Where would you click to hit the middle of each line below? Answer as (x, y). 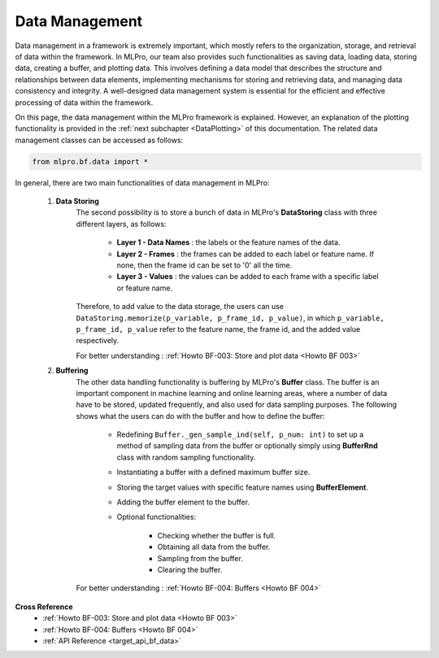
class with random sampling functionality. (186, 457)
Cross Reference (44, 607)
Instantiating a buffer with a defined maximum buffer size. (213, 473)
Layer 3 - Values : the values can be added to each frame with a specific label (248, 277)
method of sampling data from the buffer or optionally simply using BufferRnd (247, 446)
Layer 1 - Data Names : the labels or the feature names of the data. (228, 242)
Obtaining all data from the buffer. (214, 547)
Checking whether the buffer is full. (217, 535)
